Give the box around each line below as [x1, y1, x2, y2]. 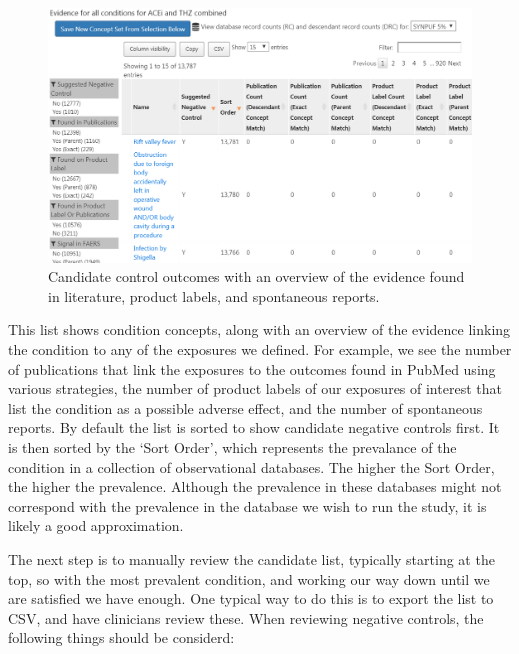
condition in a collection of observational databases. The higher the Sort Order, [8, 456, 495, 477]
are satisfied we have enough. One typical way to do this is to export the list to [8, 588, 494, 609]
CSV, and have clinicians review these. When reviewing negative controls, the [8, 607, 484, 628]
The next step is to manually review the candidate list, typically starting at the [8, 548, 495, 569]
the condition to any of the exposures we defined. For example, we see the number [8, 339, 512, 360]
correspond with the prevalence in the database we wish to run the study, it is [8, 495, 487, 516]
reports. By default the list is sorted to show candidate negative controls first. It [8, 417, 500, 438]
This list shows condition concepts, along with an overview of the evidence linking [8, 319, 511, 340]
